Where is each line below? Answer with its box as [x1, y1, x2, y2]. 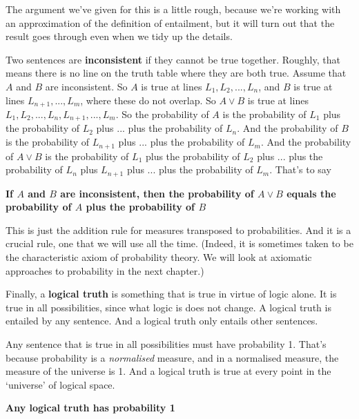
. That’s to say [269, 162, 331, 177]
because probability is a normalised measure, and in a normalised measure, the [6, 350, 339, 364]
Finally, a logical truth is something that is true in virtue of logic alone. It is [6, 286, 337, 301]
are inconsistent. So [45, 79, 128, 93]
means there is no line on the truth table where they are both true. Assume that [6, 66, 347, 80]
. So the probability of [115, 107, 209, 121]
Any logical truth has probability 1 [6, 400, 175, 415]
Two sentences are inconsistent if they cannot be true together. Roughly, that [6, 52, 340, 66]
